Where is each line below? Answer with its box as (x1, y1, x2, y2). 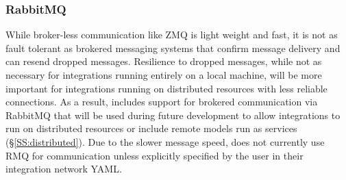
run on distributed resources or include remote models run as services (5, 121, 297, 136)
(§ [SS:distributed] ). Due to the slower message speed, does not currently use (5, 134, 325, 149)
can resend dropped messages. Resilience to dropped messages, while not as (5, 54, 322, 68)
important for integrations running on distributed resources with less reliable (5, 81, 328, 95)
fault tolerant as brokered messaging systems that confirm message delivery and (5, 40, 341, 55)
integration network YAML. (5, 162, 122, 176)
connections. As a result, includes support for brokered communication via (5, 94, 318, 109)
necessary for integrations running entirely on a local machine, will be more (5, 68, 322, 81)
